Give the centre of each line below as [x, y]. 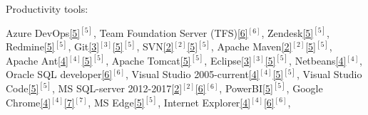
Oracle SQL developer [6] [59, 74]
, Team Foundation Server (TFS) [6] [170, 32]
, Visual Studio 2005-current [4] [193, 74]
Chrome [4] [29, 102]
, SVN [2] [155, 46]
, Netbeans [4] [318, 60]
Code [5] [22, 88]
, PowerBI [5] [246, 88]
